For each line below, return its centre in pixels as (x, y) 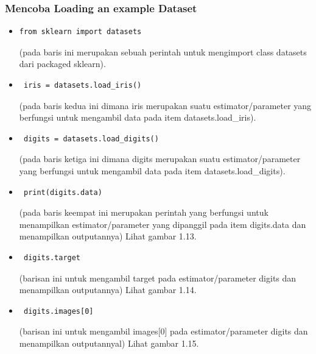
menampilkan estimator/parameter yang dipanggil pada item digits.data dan (163, 224)
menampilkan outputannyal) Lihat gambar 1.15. (109, 343)
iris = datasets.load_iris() (83, 85)
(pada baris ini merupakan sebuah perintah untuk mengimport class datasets (163, 51)
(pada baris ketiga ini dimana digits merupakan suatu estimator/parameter (160, 159)
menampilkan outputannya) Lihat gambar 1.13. (108, 236)
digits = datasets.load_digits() (91, 139)
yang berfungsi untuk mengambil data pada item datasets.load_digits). (152, 170)
